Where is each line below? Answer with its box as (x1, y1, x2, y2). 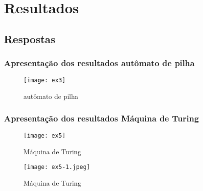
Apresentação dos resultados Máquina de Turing (4, 112, 199, 124)
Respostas (4, 31, 56, 46)
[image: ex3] (23, 77, 66, 84)
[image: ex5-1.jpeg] (23, 164, 90, 171)
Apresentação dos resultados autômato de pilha (4, 57, 195, 69)
